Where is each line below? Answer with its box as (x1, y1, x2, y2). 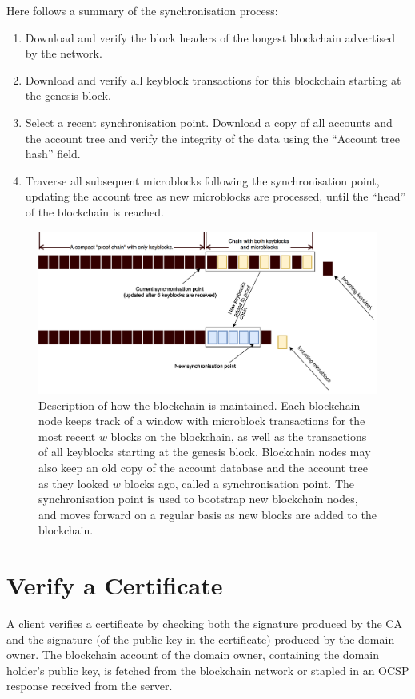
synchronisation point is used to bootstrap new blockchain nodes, (38, 490, 358, 507)
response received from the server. (6, 677, 173, 694)
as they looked (38, 475, 109, 491)
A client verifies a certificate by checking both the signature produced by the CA (6, 615, 402, 632)
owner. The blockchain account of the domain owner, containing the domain (6, 646, 379, 663)
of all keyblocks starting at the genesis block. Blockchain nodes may (38, 443, 371, 460)
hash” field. (25, 145, 81, 162)
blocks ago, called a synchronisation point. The (124, 475, 354, 491)
